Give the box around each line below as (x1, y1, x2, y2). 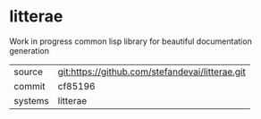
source (13, 65, 43, 78)
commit (13, 80, 46, 92)
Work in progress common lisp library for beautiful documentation (9, 36, 252, 47)
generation (9, 45, 49, 55)
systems (13, 94, 49, 106)
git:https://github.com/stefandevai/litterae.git (57, 65, 246, 78)
